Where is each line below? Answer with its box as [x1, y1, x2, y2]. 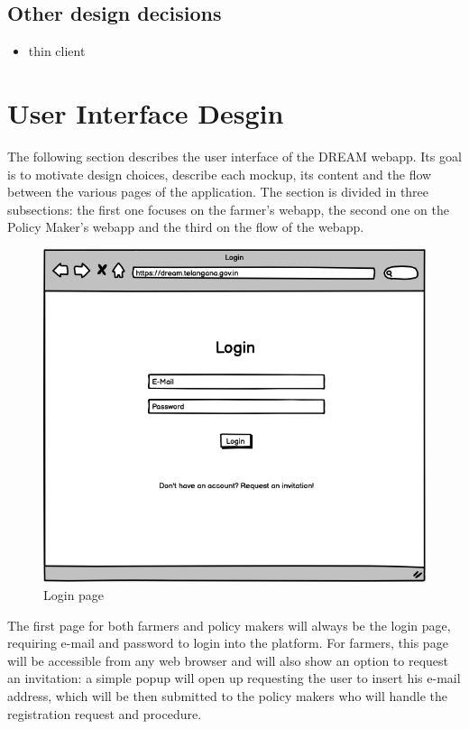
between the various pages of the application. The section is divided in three [7, 182, 429, 201]
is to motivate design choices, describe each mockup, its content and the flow [7, 164, 432, 183]
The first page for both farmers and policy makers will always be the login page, [7, 615, 451, 634]
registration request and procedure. [7, 704, 202, 723]
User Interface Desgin [7, 94, 284, 131]
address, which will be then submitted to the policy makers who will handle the [7, 686, 448, 705]
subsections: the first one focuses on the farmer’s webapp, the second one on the [7, 199, 449, 218]
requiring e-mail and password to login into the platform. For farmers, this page [7, 633, 448, 652]
